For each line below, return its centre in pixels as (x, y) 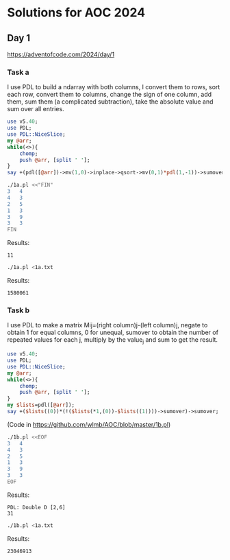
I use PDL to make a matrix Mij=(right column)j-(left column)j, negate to (107, 325)
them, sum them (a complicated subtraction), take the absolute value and (110, 102)
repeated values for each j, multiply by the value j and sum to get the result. (112, 341)
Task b (18, 310)
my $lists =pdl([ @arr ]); (41, 405)
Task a (18, 72)
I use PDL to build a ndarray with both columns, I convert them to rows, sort (114, 87)
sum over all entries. (36, 109)
